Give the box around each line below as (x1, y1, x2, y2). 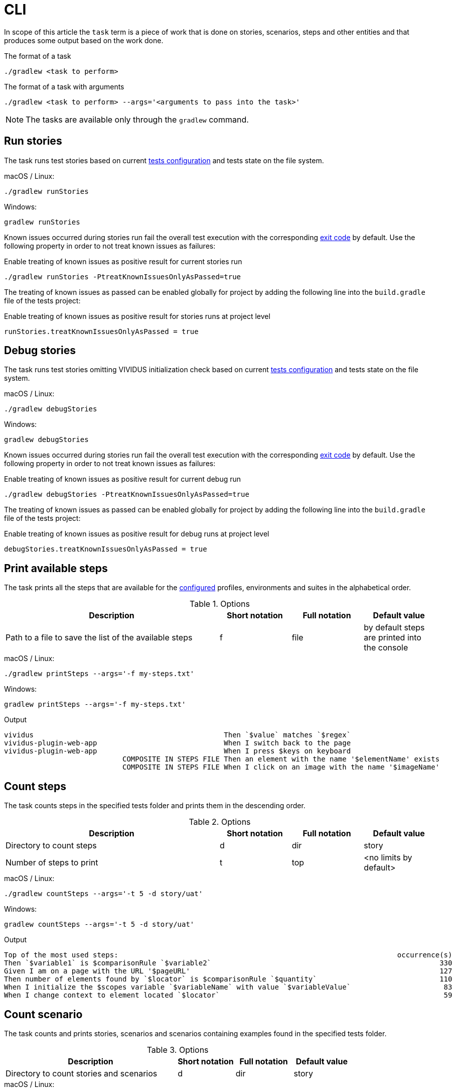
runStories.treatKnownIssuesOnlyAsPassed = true (4, 327, 199, 336)
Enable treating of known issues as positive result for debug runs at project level (4, 529, 269, 538)
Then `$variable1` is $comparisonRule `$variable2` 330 (4, 959, 452, 967)
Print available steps (4, 562, 108, 575)
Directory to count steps (6, 840, 97, 851)
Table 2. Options (189, 817, 251, 827)
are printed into (364, 632, 421, 643)
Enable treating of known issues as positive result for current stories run (4, 257, 242, 266)
